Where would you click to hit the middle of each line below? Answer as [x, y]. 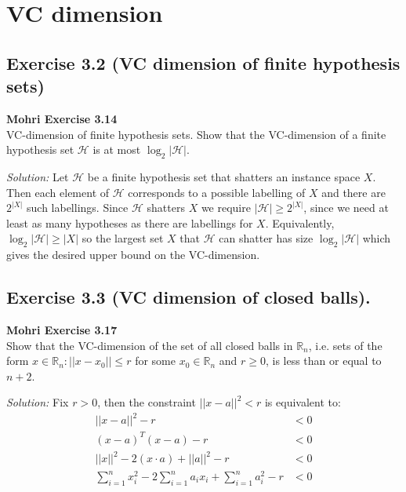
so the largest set [123, 238]
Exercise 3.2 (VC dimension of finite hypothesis [203, 62]
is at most [117, 149]
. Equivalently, [300, 222]
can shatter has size [266, 238]
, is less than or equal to [323, 361]
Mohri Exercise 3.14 [62, 118]
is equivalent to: [303, 402]
